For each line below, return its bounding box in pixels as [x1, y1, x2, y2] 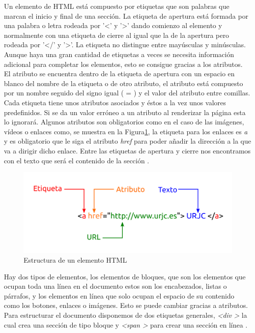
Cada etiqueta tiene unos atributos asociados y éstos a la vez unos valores [4, 97, 226, 107]
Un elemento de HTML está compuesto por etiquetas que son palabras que [4, 1, 229, 11]
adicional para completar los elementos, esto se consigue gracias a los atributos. [4, 59, 243, 69]
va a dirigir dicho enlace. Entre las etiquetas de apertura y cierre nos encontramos [4, 145, 251, 155]
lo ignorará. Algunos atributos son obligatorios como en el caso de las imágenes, [4, 117, 244, 127]
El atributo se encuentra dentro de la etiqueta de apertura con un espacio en [4, 68, 235, 79]
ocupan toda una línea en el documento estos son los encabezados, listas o [4, 281, 227, 291]
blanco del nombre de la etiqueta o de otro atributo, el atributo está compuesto [4, 78, 243, 88]
